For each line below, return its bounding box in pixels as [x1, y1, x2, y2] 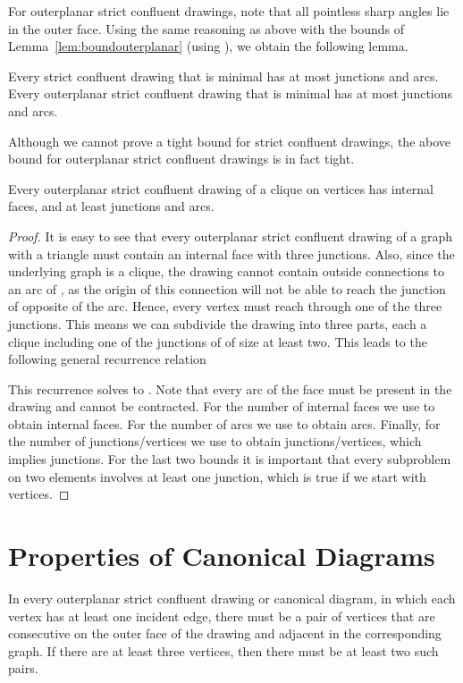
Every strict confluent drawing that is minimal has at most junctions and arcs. [8, 66, 439, 85]
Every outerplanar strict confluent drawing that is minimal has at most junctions [8, 84, 453, 103]
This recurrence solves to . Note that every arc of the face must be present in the [8, 379, 452, 398]
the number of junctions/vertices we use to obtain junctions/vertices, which [8, 432, 422, 451]
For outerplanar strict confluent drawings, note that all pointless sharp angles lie [8, 2, 450, 20]
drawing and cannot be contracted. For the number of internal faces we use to [8, 397, 435, 416]
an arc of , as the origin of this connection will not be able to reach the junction [8, 279, 446, 298]
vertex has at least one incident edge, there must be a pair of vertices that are [8, 606, 435, 625]
